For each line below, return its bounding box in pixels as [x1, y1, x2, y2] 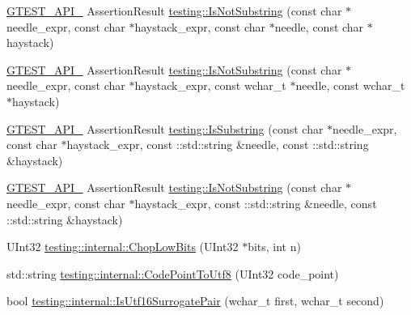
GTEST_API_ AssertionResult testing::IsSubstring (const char [6, 120, 324, 137]
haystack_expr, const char [134, 18, 266, 35]
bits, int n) [248, 238, 301, 255]
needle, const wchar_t [295, 77, 405, 94]
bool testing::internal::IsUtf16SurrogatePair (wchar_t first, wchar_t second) [6, 292, 384, 309]
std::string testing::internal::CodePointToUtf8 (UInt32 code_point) [6, 265, 339, 282]
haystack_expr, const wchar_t [134, 77, 286, 94]
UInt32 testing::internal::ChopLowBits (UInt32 [6, 238, 239, 255]
